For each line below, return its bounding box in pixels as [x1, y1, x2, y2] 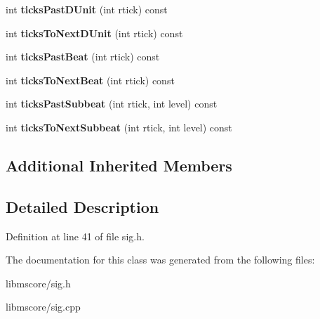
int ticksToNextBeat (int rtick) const [6, 72, 175, 87]
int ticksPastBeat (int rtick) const [6, 49, 160, 64]
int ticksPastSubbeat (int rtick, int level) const [6, 96, 218, 111]
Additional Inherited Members [6, 154, 232, 176]
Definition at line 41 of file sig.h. [6, 228, 145, 243]
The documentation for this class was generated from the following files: [6, 252, 315, 267]
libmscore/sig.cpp [6, 299, 81, 314]
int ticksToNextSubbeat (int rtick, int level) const [6, 119, 232, 134]
